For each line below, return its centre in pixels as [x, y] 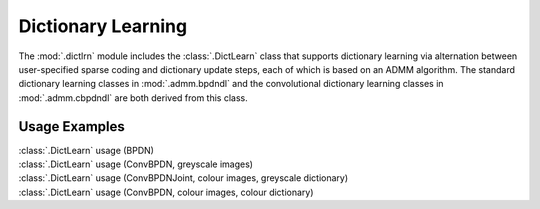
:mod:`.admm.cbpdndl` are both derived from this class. [133, 97]
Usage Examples [71, 126]
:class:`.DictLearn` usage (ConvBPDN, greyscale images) [136, 164]
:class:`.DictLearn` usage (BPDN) [86, 150]
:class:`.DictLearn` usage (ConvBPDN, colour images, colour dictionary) [166, 192]
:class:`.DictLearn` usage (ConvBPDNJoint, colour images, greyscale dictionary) [183, 178]
